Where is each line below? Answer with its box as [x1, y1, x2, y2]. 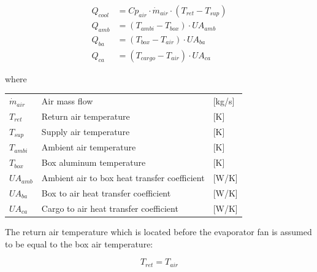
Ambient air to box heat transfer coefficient [41, 171, 205, 184]
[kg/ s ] [213, 95, 235, 107]
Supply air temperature [41, 125, 130, 138]
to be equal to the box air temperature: [5, 237, 153, 250]
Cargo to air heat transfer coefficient [41, 201, 178, 214]
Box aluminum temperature [41, 156, 146, 169]
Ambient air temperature [41, 141, 136, 153]
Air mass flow [41, 95, 93, 107]
